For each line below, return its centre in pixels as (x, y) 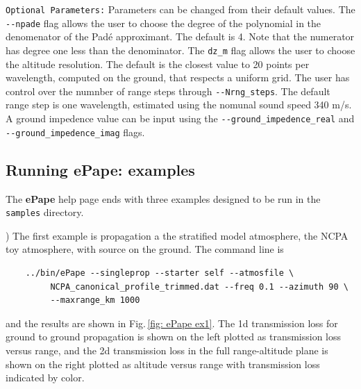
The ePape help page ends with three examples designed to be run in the (163, 198)
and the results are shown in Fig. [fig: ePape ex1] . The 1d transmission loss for (172, 323)
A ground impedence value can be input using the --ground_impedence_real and (180, 118)
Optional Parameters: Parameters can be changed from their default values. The (180, 9)
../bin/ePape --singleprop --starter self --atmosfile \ (160, 273)
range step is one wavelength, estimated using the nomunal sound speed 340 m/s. (179, 105)
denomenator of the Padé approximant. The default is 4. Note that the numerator (180, 36)
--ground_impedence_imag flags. (75, 132)
